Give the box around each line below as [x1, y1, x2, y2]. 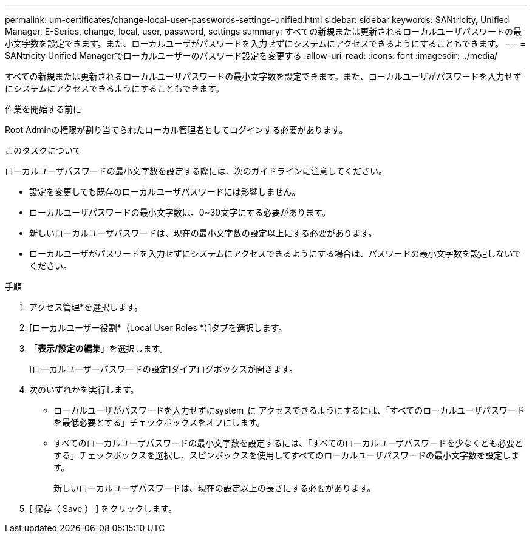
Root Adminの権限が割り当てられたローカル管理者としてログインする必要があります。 [5, 124, 348, 135]
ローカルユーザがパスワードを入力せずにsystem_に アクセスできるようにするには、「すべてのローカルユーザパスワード [53, 405, 525, 415]
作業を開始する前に [5, 104, 81, 114]
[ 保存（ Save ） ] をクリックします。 [29, 503, 177, 514]
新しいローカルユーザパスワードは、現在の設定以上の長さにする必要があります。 [53, 483, 376, 493]
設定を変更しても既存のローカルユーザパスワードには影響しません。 [29, 186, 301, 197]
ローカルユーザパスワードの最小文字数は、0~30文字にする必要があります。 [29, 207, 330, 217]
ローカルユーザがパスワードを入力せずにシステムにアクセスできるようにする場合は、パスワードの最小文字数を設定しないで [29, 248, 522, 259]
